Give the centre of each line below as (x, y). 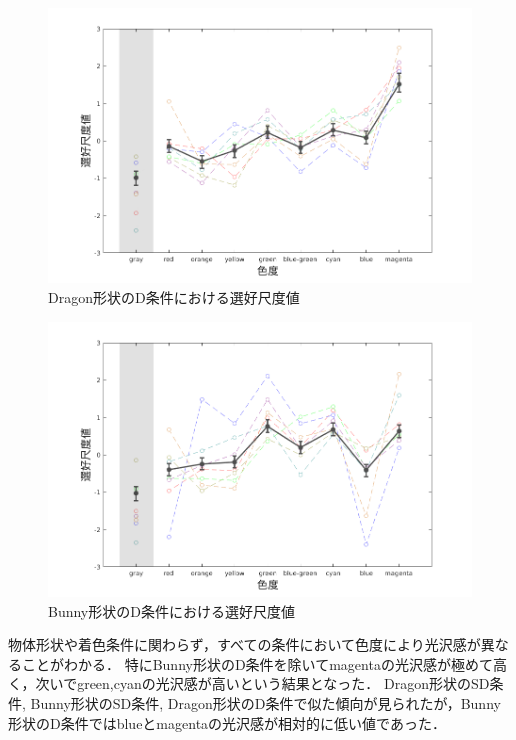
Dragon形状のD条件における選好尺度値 (174, 297)
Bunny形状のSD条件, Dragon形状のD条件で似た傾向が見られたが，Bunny (265, 703)
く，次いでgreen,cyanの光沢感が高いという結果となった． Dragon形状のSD (249, 683)
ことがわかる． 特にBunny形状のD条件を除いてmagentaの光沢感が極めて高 (264, 663)
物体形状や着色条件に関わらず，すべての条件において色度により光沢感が (244, 644)
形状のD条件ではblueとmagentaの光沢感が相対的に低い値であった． (227, 722)
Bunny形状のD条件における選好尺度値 (171, 610)
